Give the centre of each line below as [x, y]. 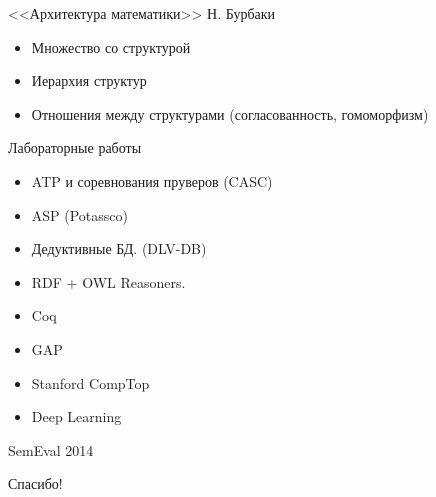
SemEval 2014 [51, 449]
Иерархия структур [89, 80]
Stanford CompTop [90, 382]
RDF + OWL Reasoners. [108, 281]
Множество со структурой [111, 46]
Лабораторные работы [75, 147]
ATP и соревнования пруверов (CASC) [152, 180]
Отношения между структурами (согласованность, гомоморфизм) [230, 113]
